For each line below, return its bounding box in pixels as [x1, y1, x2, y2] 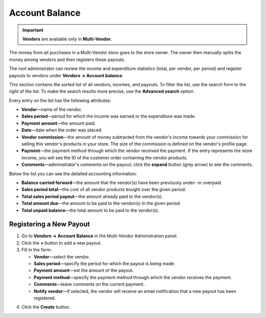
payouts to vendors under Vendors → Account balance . [9, 72, 124, 78]
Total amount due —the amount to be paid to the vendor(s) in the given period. [21, 200, 181, 206]
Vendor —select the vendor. [33, 254, 90, 259]
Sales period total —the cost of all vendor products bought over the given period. [21, 187, 187, 192]
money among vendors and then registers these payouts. [9, 57, 126, 63]
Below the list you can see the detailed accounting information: [9, 170, 137, 177]
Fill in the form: [21, 247, 52, 253]
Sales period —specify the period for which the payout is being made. [33, 261, 175, 266]
